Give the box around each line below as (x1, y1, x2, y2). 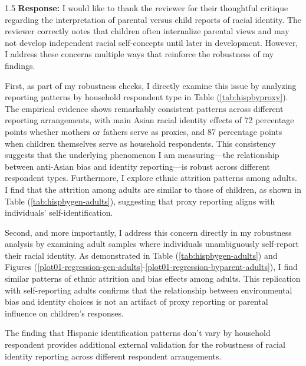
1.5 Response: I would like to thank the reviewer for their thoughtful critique (5, 2, 288, 14)
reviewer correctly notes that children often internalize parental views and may (5, 25, 289, 37)
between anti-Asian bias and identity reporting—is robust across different (5, 160, 270, 172)
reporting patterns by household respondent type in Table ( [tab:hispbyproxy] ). (5, 91, 288, 103)
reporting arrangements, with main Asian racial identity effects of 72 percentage (5, 114, 294, 126)
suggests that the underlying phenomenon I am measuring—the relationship (5, 149, 279, 161)
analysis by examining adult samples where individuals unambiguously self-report (5, 238, 299, 250)
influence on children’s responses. (5, 306, 124, 319)
